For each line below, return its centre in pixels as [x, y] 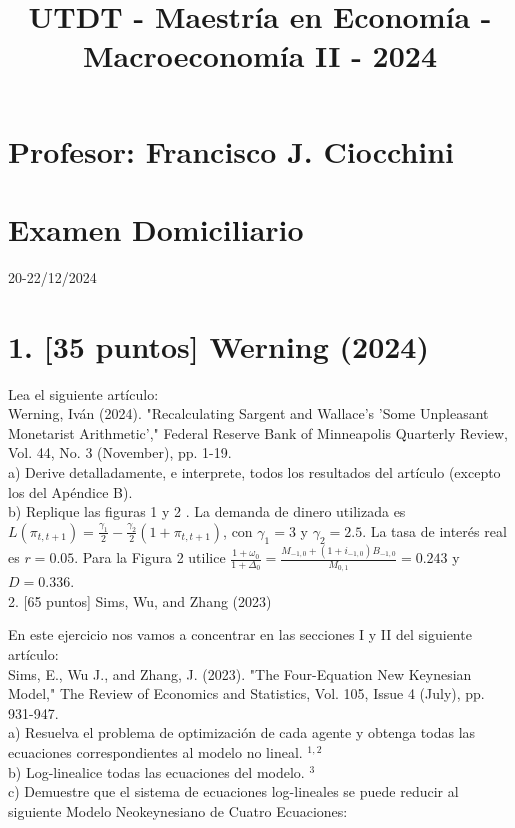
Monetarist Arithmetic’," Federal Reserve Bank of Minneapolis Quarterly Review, [258, 432]
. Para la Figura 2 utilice [150, 557]
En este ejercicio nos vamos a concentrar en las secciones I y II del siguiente [240, 634]
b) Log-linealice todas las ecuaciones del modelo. [156, 771]
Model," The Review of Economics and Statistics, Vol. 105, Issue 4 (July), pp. [246, 693]
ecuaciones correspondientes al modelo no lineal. [155, 752]
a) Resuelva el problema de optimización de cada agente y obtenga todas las [242, 732]
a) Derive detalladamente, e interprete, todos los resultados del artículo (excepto [254, 471]
